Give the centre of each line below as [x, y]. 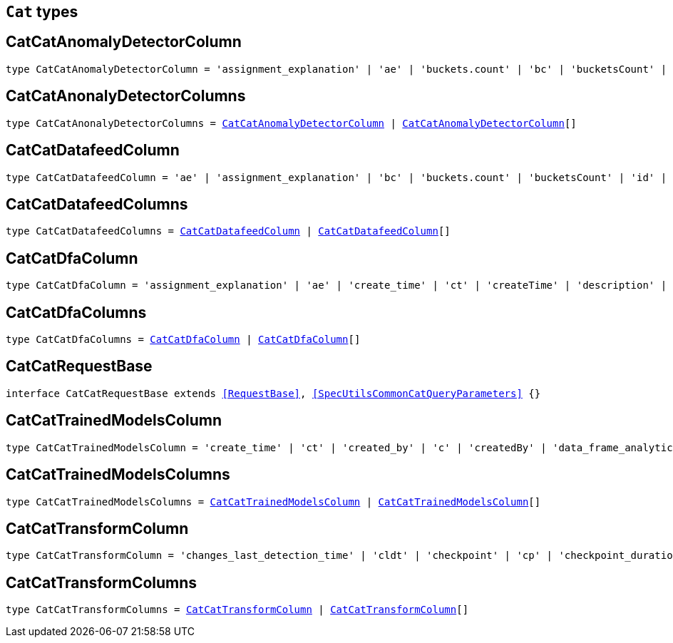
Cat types [42, 12]
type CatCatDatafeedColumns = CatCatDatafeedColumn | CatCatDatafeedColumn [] [228, 231]
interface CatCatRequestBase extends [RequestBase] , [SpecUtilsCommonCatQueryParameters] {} [273, 393]
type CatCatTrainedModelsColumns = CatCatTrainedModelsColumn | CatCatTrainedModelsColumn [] [273, 501]
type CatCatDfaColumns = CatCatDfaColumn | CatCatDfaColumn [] [183, 340]
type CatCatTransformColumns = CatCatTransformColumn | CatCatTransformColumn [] [237, 610]
